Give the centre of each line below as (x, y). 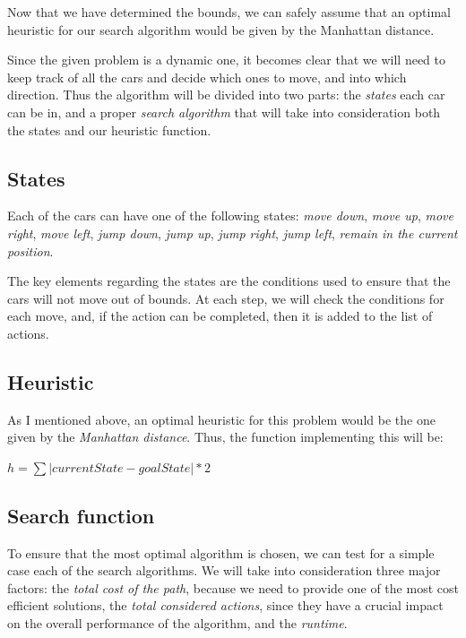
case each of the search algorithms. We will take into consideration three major (224, 570)
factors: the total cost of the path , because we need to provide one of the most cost (233, 587)
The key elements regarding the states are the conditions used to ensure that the (229, 281)
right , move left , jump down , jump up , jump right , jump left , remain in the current (233, 233)
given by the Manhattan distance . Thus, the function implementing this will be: (225, 437)
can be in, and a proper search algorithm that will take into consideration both (224, 112)
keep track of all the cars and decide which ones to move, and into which (207, 77)
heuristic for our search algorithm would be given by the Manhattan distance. (221, 29)
